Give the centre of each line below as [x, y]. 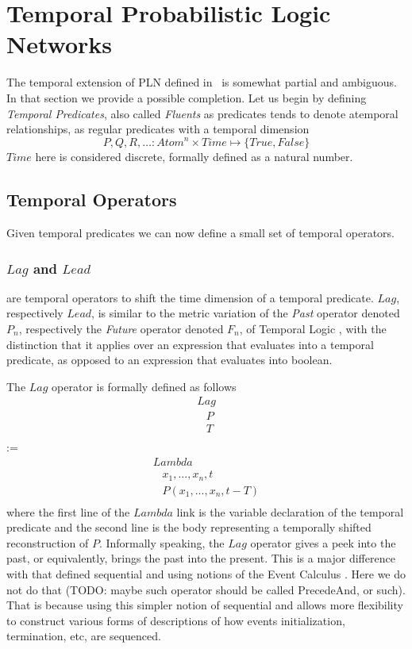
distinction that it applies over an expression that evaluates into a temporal [190, 344]
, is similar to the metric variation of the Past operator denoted [246, 313]
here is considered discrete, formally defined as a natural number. [194, 157]
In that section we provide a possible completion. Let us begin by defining [187, 97]
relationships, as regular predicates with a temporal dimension [158, 129]
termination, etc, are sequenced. [84, 636]
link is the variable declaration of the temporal [290, 511]
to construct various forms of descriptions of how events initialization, [176, 620]
